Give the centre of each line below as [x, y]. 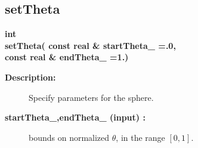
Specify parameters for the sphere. [91, 97]
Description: [30, 77]
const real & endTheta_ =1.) [67, 57]
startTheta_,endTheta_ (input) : [75, 117]
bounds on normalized [69, 137]
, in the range [140, 137]
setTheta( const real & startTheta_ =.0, [90, 45]
